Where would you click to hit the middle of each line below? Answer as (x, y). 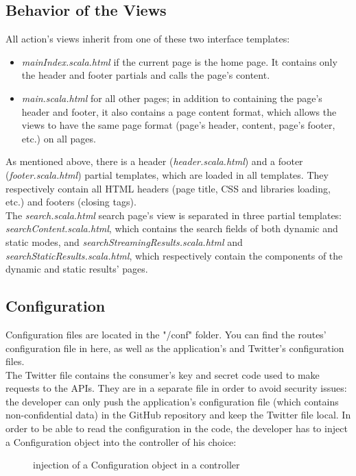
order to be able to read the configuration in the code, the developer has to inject (177, 428)
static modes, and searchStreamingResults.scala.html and (124, 241)
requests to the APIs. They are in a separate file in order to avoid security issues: (176, 388)
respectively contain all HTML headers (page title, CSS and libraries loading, (168, 188)
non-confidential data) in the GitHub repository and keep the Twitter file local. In (178, 415)
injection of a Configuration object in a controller (137, 465)
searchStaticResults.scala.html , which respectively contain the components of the (174, 255)
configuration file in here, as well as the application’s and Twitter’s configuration (175, 348)
